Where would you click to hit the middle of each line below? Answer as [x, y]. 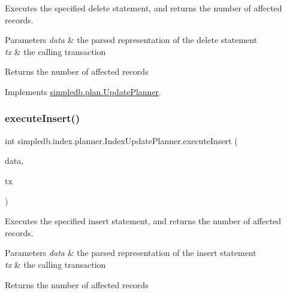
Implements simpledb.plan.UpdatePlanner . [83, 91]
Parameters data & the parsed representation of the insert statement [131, 253]
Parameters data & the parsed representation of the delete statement [131, 40]
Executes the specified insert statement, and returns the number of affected [143, 221]
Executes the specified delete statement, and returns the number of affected [143, 8]
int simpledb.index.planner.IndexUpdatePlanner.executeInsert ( [121, 140]
